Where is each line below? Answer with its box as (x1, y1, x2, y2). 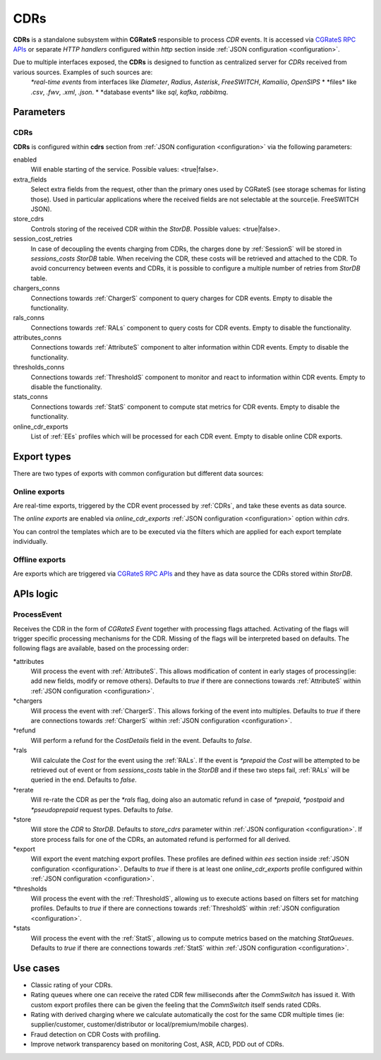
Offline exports (13, 554, 66, 564)
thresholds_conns (13, 363, 65, 371)
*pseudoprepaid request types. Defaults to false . (30, 805, 173, 814)
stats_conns (13, 393, 49, 401)
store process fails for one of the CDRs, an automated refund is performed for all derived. (30, 835, 291, 843)
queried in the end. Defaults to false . (30, 775, 137, 784)
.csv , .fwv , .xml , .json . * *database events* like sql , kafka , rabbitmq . (30, 88, 229, 96)
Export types (13, 451, 71, 463)
